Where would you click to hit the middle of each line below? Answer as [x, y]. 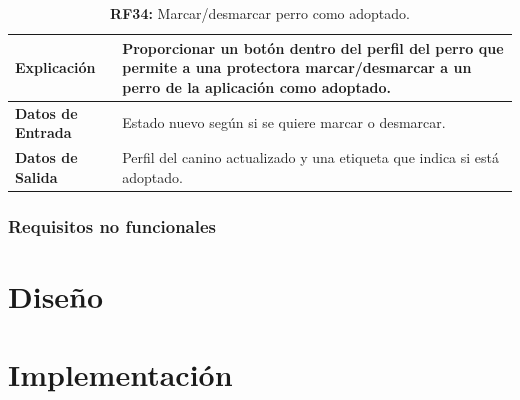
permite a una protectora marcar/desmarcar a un [297, 67]
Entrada [43, 132]
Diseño [56, 295]
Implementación [120, 374]
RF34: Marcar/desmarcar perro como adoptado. [260, 13]
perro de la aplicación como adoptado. [256, 86]
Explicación [55, 67]
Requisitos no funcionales [112, 225]
